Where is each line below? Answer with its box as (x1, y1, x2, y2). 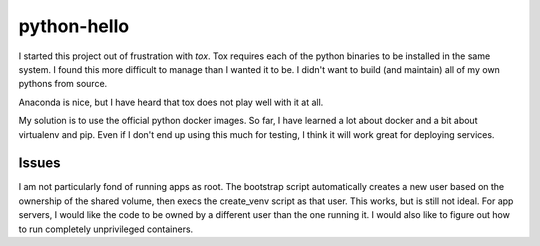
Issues (18, 155, 61, 172)
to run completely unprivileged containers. (18, 223, 194, 235)
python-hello (18, 15, 130, 37)
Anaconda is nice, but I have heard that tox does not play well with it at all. (18, 96, 324, 108)
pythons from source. (18, 78, 108, 90)
